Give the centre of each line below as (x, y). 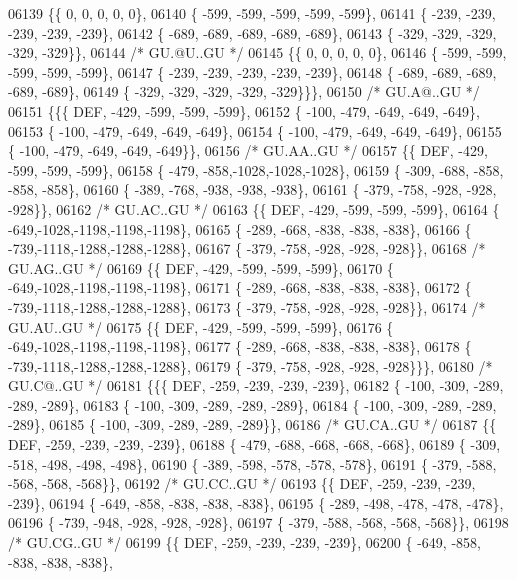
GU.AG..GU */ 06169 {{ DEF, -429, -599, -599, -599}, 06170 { (201, 267)
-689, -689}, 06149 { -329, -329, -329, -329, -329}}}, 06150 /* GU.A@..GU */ (244, 91)
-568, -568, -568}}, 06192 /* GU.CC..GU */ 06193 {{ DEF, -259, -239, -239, (242, 483)
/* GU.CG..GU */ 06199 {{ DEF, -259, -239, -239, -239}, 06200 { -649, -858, (244, 542)
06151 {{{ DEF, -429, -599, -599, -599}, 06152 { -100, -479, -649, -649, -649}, (244, 110)
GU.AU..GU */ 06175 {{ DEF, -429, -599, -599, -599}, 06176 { (201, 326)
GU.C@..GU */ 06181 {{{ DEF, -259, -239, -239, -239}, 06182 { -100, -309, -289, (256, 385)
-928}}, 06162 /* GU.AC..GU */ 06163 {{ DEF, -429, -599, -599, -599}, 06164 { (254, 208)
